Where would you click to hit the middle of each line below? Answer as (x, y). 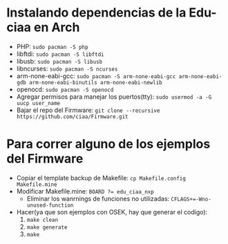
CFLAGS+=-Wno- (191, 199)
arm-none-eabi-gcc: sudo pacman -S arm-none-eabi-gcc (96, 76)
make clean (42, 220)
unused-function (50, 205)
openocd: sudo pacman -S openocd (65, 89)
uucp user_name (38, 103)
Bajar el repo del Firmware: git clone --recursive (88, 110)
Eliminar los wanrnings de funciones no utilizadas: (98, 198)
